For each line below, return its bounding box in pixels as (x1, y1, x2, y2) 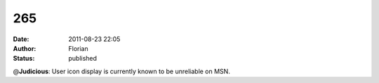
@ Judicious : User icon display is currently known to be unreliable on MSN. (13, 67, 231, 75)
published (68, 54, 98, 63)
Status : (13, 54, 35, 63)
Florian (68, 44, 88, 52)
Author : (13, 44, 36, 52)
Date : (13, 35, 29, 43)
